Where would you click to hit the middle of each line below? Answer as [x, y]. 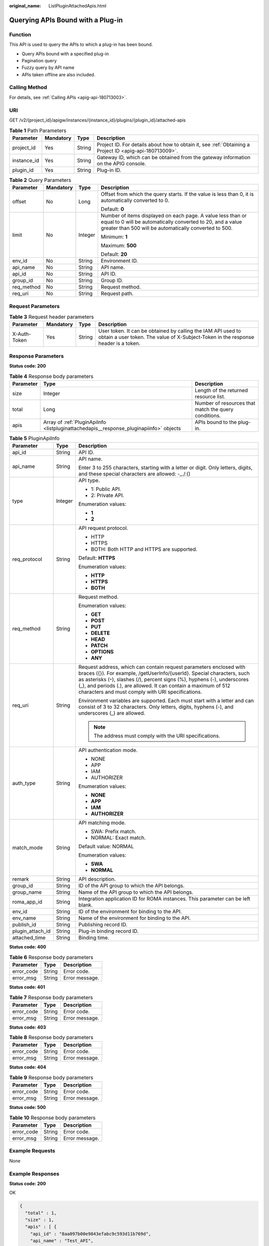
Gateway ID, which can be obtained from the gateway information [173, 157]
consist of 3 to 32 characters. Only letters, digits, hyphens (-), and [156, 707]
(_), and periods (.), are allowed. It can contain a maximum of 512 [154, 686]
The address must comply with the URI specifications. [157, 736]
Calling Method [28, 87]
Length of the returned [221, 390]
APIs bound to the [216, 422]
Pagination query [39, 60]
